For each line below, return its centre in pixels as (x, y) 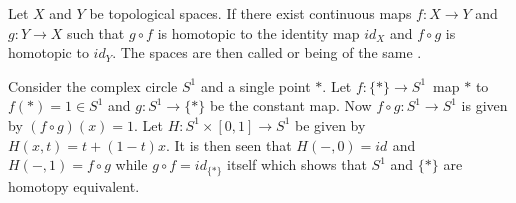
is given (484, 105)
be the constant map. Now (290, 105)
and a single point (255, 85)
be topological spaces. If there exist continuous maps (250, 13)
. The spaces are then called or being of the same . (267, 52)
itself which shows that (297, 164)
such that (96, 32)
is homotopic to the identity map (258, 32)
